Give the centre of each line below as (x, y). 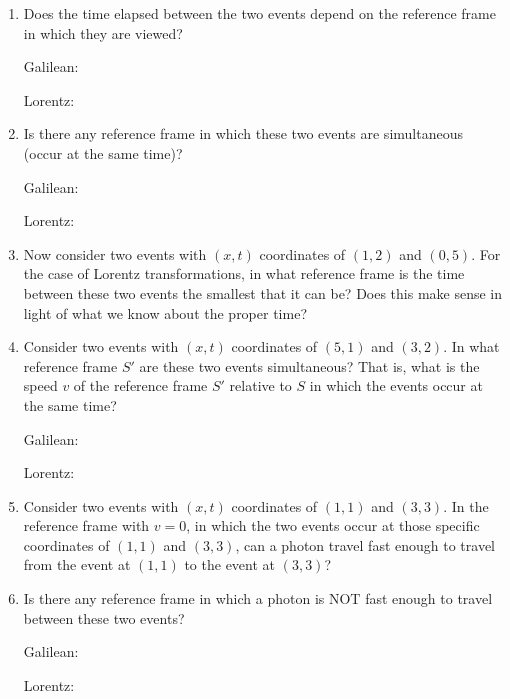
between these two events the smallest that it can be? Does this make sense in (263, 292)
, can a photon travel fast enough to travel (365, 544)
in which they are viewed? (103, 32)
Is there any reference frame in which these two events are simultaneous (243, 133)
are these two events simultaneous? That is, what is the (309, 365)
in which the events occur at (396, 385)
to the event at (230, 564)
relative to (260, 385)
